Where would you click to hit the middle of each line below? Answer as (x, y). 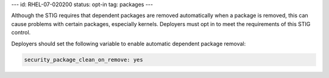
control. (21, 33)
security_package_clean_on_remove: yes (83, 60)
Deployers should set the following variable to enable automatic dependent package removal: (129, 44)
